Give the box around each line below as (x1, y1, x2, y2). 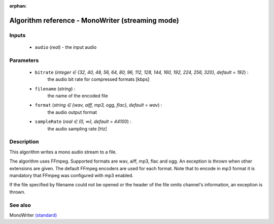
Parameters (9, 56, 39, 63)
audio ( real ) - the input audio (35, 44, 97, 50)
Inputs (9, 31, 26, 39)
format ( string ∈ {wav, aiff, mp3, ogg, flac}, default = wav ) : (35, 102, 162, 108)
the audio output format (47, 109, 97, 115)
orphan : (9, 3, 27, 9)
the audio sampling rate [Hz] (47, 125, 108, 132)
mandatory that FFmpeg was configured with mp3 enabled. (9, 172, 134, 178)
